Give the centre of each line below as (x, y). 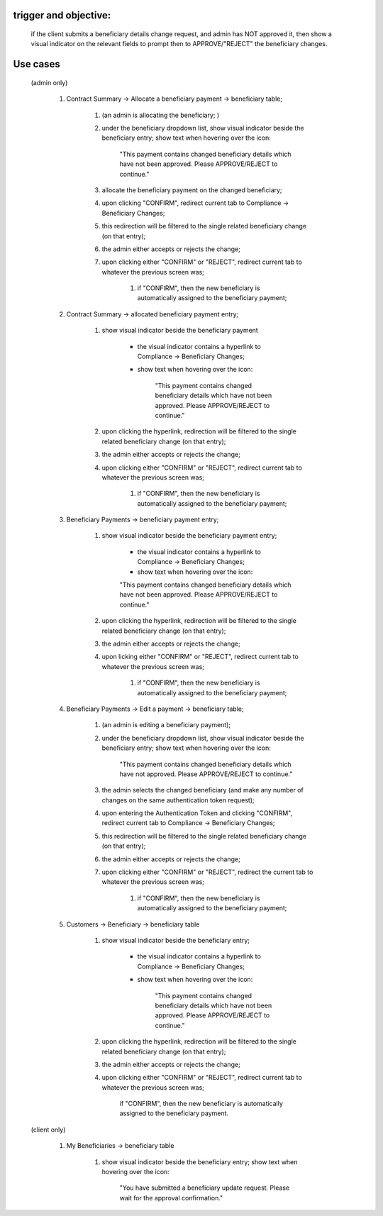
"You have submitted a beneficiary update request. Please (205, 1188)
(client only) (48, 1129)
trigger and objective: (62, 15)
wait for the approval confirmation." (171, 1198)
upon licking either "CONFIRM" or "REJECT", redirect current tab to (200, 657)
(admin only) (49, 82)
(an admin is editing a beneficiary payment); (166, 725)
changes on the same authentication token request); (178, 800)
